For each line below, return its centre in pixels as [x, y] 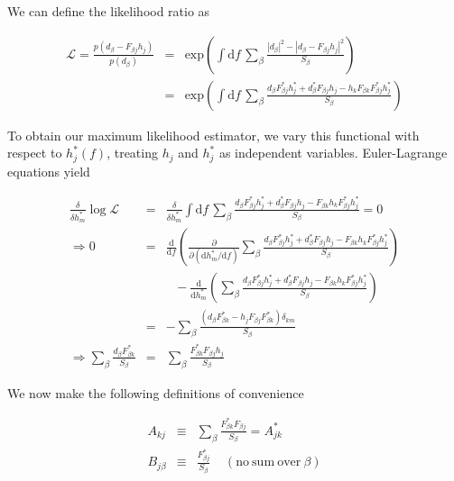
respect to [35, 153]
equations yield [49, 171]
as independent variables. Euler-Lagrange [333, 153]
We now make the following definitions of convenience [156, 392]
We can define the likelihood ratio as [109, 11]
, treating [132, 153]
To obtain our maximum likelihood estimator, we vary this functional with [213, 135]
